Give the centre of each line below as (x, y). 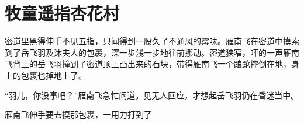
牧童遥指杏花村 (62, 13)
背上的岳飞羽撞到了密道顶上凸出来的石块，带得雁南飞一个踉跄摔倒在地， (152, 64)
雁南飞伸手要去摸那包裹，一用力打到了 (78, 114)
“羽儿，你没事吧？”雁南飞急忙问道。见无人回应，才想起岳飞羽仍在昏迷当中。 (152, 95)
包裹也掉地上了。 (53, 75)
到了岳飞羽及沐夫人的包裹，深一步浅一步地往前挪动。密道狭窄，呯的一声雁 (148, 52)
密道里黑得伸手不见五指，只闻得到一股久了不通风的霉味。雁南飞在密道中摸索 (152, 41)
